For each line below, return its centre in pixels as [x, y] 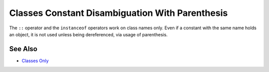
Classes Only [35, 61]
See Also [23, 49]
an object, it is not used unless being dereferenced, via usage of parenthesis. [88, 34]
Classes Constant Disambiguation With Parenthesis [119, 13]
